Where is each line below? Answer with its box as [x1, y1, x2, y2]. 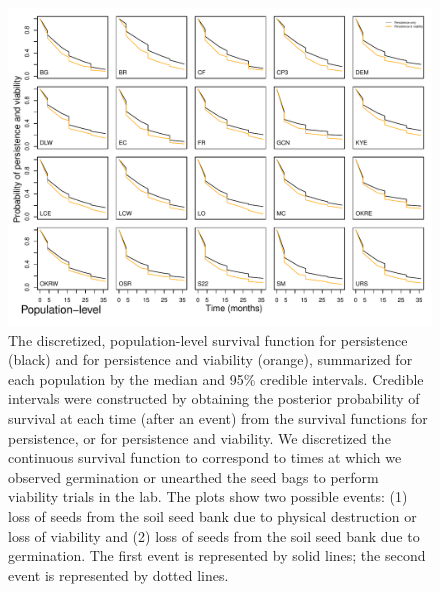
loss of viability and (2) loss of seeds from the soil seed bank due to [8, 525, 420, 546]
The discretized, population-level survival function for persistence [8, 329, 408, 350]
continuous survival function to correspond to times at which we [8, 447, 402, 468]
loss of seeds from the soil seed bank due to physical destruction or [8, 505, 417, 526]
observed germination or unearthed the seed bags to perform [8, 466, 379, 487]
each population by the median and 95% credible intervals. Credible [8, 368, 424, 389]
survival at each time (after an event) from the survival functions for [8, 407, 428, 428]
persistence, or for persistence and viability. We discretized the [8, 427, 391, 448]
